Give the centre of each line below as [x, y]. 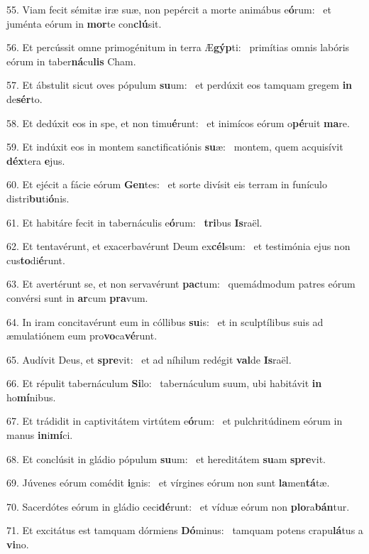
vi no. [18, 544]
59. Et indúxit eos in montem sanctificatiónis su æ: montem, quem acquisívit [175, 147]
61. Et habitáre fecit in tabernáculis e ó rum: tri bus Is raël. [134, 222]
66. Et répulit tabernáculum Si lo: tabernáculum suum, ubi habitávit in [164, 383]
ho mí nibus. [31, 397]
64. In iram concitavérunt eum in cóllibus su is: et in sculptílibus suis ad [165, 321]
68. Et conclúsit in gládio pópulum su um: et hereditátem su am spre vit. [166, 458]
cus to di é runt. [36, 260]
